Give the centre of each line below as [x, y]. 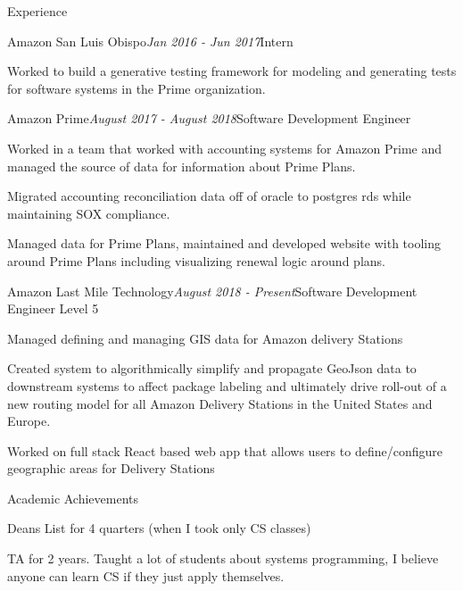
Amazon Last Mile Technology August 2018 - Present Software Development [212, 291]
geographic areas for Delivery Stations [111, 468]
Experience [37, 11]
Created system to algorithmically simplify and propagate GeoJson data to [212, 368]
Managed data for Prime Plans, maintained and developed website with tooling [224, 243]
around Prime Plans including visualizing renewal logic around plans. [196, 260]
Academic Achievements [73, 498]
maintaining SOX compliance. [89, 213]
